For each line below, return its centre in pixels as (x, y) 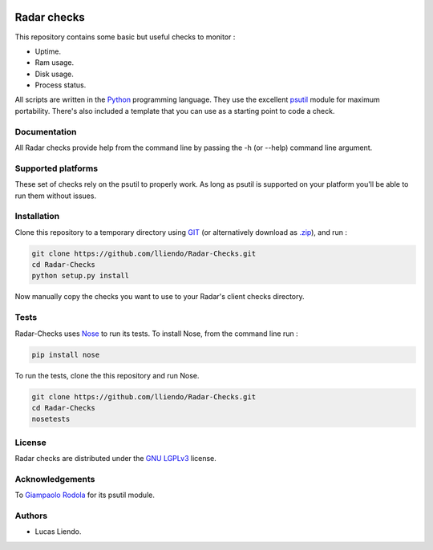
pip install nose (66, 354)
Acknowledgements (55, 479)
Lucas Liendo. (58, 532)
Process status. (61, 85)
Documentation (46, 131)
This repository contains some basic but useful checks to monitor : (125, 37)
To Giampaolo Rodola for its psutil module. (85, 495)
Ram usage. (55, 63)
